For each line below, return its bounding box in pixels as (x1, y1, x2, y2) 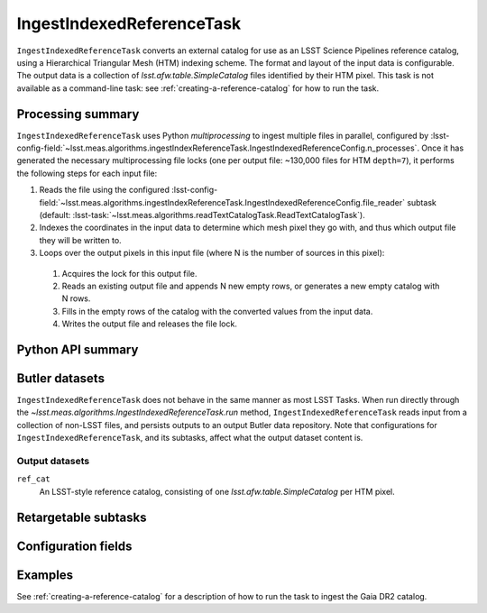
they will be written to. (39, 234, 122, 245)
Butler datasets (16, 371, 106, 386)
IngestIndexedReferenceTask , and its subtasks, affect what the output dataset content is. (16, 433, 363, 444)
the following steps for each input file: (16, 168, 158, 178)
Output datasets (16, 454, 90, 467)
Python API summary (16, 342, 139, 357)
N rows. (61, 293, 91, 304)
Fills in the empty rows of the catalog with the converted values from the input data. (61, 306, 373, 316)
